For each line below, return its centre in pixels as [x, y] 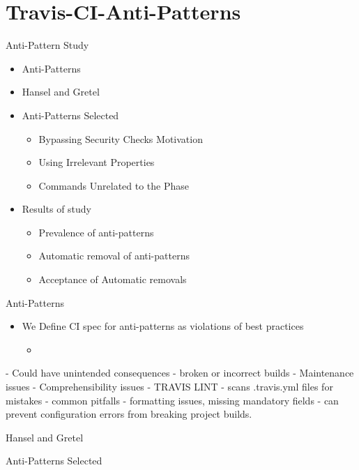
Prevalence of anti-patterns [96, 232]
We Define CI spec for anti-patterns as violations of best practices [163, 326]
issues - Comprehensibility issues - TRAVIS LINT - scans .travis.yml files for [169, 387]
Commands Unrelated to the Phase [114, 185]
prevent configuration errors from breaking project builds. [129, 414]
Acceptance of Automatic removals [113, 279]
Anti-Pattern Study [47, 45]
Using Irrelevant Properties [97, 162]
